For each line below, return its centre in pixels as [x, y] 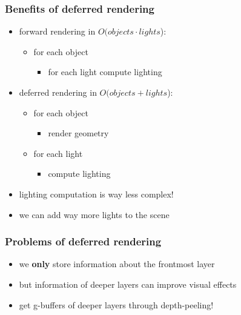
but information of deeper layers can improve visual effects [128, 284]
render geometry [78, 133]
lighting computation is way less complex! [96, 194]
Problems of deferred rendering [83, 241]
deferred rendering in [58, 92]
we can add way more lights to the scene [94, 214]
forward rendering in [57, 31]
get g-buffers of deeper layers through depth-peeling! [116, 304]
